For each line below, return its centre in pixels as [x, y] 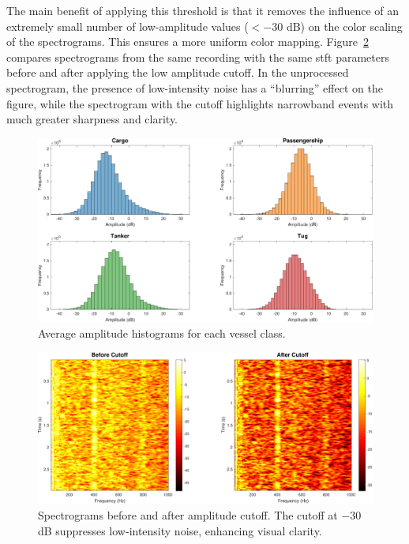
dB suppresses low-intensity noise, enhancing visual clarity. [180, 530]
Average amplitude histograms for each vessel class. [162, 333]
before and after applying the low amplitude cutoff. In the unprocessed [178, 72]
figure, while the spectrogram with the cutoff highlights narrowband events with [200, 103]
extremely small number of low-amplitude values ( [128, 26]
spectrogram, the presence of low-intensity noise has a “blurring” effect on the [195, 87]
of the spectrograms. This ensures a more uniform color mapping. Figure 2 [188, 42]
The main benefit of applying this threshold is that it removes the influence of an [203, 10]
